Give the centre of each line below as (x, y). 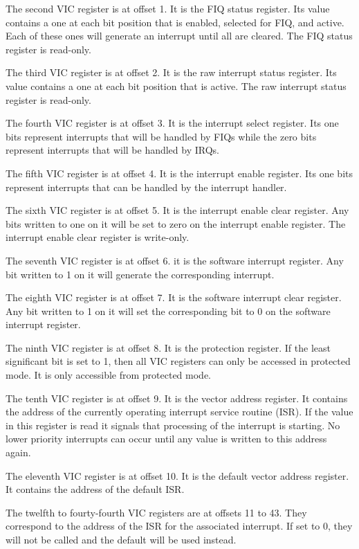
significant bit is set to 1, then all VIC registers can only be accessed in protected (178, 361)
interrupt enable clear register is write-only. (98, 237)
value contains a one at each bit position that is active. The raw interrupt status (176, 85)
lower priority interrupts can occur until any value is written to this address (166, 439)
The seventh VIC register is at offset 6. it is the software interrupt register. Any (175, 260)
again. (18, 452)
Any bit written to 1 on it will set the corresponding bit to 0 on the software (168, 310)
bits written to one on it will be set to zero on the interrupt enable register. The (176, 223)
